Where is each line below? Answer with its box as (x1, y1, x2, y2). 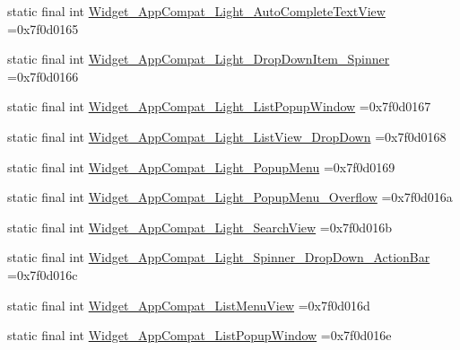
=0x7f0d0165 (7, 19, 79, 38)
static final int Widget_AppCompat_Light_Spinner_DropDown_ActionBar (7, 248, 430, 267)
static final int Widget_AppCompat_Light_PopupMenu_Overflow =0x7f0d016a (7, 188, 453, 206)
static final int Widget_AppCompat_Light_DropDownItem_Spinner (7, 49, 390, 68)
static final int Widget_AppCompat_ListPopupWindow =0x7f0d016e (7, 326, 392, 345)
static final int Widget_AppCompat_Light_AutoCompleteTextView (7, 2, 386, 20)
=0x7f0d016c (7, 265, 78, 284)
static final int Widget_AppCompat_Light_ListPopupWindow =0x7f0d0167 (7, 97, 431, 116)
